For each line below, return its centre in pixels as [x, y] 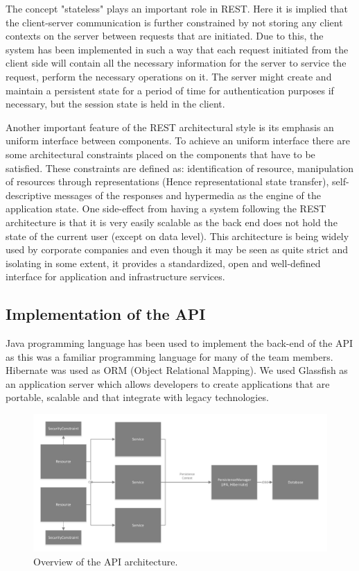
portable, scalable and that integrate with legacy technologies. [137, 397]
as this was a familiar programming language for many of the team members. [169, 356]
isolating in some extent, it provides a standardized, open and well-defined [163, 263]
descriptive [28, 195]
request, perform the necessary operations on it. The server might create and [169, 76]
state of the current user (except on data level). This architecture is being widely [177, 236]
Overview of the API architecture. [106, 561]
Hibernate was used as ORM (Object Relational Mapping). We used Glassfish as [177, 370]
